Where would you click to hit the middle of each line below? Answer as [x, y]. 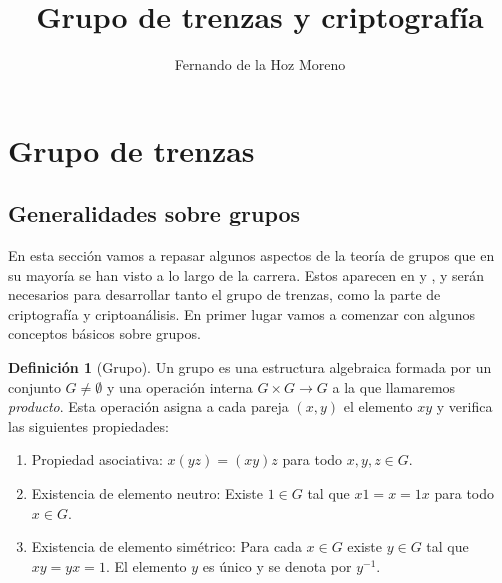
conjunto [34, 386]
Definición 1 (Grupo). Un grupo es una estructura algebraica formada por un [250, 367]
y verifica [464, 406]
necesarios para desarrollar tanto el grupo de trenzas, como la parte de [224, 294]
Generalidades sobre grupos [154, 213]
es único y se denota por [277, 565]
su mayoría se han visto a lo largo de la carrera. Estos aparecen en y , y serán [246, 274]
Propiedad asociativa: [97, 459]
